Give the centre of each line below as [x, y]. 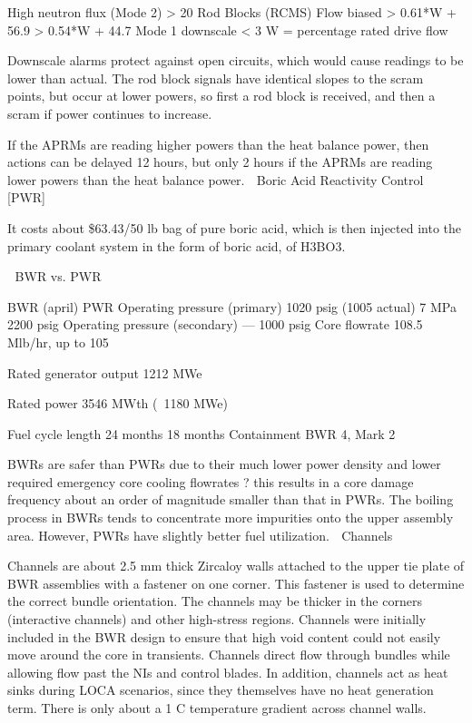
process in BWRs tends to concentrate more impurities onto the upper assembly [231, 518]
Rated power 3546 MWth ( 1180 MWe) [118, 403]
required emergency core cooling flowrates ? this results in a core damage [211, 481]
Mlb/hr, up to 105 [58, 342]
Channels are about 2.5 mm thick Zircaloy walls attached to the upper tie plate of [236, 566]
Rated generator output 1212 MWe [105, 372]
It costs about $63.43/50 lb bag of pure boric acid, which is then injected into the [235, 227]
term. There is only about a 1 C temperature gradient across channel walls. [217, 708]
